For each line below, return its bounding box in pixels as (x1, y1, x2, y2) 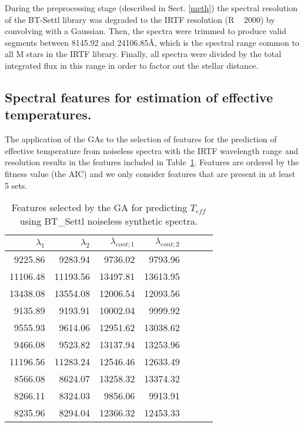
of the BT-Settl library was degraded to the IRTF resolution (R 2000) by (5, 13, 275, 25)
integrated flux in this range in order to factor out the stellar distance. (5, 59, 258, 71)
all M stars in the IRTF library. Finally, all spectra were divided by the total (5, 48, 282, 60)
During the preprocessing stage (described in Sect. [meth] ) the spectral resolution (5, 2, 298, 14)
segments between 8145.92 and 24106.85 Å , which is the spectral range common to (5, 36, 299, 48)
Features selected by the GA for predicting (11, 201, 188, 215)
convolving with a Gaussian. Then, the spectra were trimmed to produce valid (5, 25, 286, 37)
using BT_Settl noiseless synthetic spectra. (19, 214, 198, 228)
